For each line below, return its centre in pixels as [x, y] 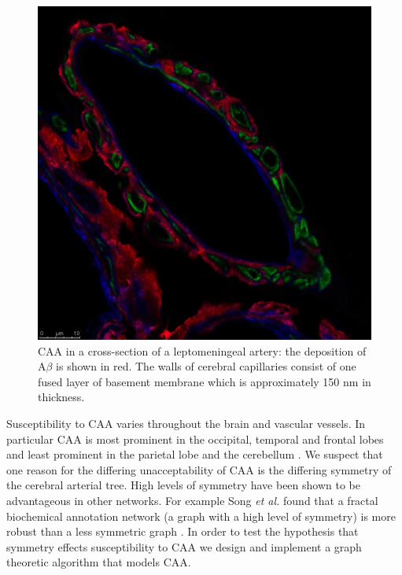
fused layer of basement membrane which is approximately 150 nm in [205, 381]
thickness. [61, 397]
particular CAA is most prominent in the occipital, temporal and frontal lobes [195, 439]
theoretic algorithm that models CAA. [99, 562]
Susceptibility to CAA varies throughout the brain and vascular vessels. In [186, 423]
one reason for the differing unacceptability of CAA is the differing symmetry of [199, 469]
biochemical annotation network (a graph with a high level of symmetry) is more [201, 516]
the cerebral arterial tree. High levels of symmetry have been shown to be [183, 485]
